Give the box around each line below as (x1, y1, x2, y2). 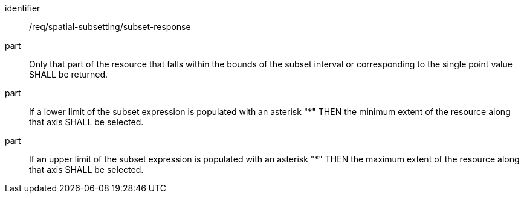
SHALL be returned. (29, 69, 108, 79)
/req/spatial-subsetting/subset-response (29, 22, 191, 32)
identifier (5, 3, 40, 13)
